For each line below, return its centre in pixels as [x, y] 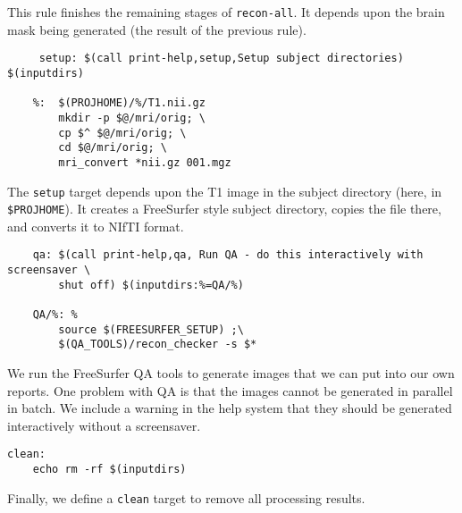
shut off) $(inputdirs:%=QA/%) [151, 285]
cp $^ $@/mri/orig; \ [122, 133]
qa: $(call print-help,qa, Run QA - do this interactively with [228, 255]
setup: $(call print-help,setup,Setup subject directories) [221, 59]
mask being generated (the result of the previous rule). [157, 29]
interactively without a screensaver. [104, 425]
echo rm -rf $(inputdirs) [109, 470]
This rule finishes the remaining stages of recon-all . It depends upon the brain [226, 12]
